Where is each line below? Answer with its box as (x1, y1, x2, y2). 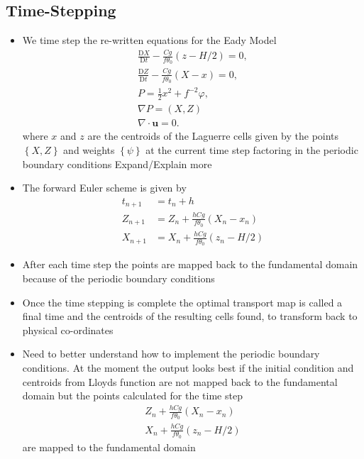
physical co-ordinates (22, 322, 114, 337)
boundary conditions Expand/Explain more (22, 156, 212, 171)
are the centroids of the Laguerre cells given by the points (87, 128, 339, 143)
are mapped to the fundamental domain (22, 439, 196, 454)
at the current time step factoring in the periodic (145, 142, 358, 157)
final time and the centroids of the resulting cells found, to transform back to (22, 309, 358, 323)
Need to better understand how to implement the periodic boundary (22, 346, 320, 361)
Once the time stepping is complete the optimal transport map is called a (22, 294, 343, 309)
